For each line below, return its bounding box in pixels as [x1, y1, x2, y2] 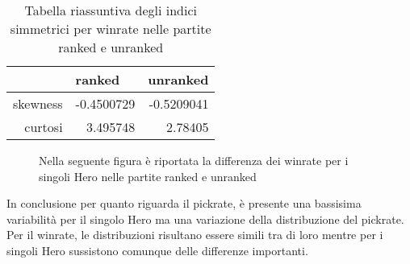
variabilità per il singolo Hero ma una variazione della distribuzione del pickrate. [6, 210, 404, 227]
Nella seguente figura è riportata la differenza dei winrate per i [39, 152, 349, 168]
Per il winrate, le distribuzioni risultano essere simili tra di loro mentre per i [6, 226, 383, 243]
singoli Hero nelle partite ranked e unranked [39, 167, 257, 184]
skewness [13, 94, 63, 113]
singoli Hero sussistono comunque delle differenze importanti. [6, 241, 308, 258]
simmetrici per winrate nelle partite [10, 19, 211, 38]
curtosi [24, 118, 63, 136]
